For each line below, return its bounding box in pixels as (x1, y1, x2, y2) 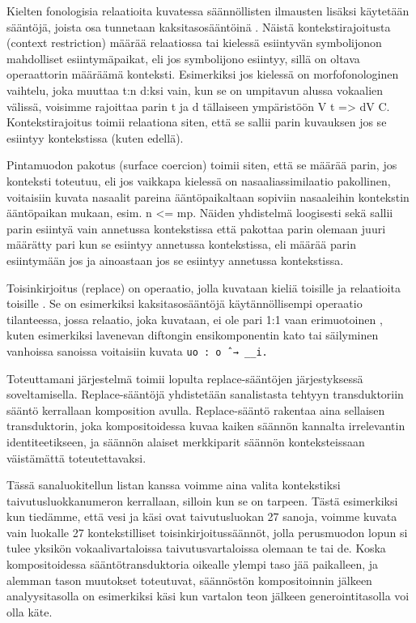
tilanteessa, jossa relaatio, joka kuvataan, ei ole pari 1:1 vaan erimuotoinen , (6, 310, 383, 327)
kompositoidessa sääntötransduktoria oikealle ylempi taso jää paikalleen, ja (6, 556, 379, 573)
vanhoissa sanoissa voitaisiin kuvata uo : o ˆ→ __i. (6, 342, 268, 359)
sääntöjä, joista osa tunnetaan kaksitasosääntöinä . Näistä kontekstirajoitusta (6, 18, 391, 35)
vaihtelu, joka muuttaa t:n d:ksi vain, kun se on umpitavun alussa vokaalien (6, 81, 384, 98)
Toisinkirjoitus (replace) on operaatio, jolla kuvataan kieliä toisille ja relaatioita (6, 279, 401, 296)
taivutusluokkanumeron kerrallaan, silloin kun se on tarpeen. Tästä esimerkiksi (6, 492, 398, 509)
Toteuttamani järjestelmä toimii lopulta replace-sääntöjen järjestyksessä (6, 369, 363, 386)
